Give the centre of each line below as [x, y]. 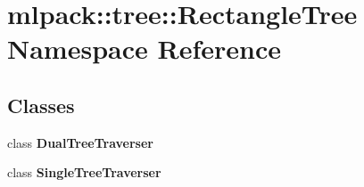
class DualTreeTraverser [80, 142]
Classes [41, 105]
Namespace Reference [144, 49]
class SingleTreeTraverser [84, 172]
